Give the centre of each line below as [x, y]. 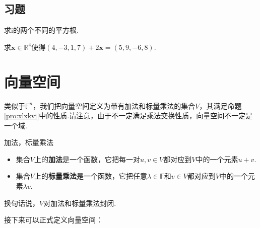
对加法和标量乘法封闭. [80, 203]
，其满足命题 [220, 105]
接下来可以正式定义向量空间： [53, 220]
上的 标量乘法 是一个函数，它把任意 [90, 176]
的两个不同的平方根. [46, 30]
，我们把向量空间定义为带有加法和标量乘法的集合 [114, 105]
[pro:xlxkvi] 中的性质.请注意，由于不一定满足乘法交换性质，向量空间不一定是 [128, 116]
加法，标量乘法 [29, 142]
